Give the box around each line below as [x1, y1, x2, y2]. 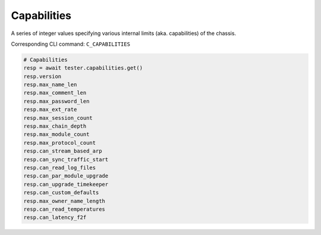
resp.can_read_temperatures [23, 205, 105, 212]
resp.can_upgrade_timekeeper [23, 181, 109, 188]
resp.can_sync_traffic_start [23, 156, 109, 163]
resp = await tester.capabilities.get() [23, 65, 143, 71]
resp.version [23, 73, 62, 80]
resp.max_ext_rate [23, 106, 77, 113]
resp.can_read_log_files [23, 164, 96, 171]
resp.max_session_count [23, 115, 93, 121]
